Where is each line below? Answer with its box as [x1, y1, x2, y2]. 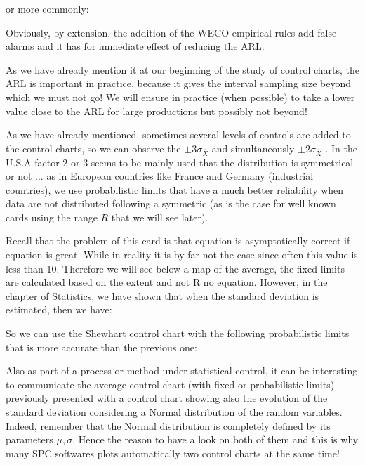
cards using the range [6, 209, 98, 224]
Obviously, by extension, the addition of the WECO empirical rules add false [6, 25, 337, 39]
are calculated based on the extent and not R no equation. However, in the [6, 275, 328, 289]
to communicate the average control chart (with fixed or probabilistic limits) [6, 376, 335, 391]
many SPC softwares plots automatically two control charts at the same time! [6, 445, 340, 460]
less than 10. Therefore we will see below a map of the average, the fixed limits [6, 261, 345, 275]
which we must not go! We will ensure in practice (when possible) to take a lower [6, 89, 355, 104]
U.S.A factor [6, 155, 60, 169]
